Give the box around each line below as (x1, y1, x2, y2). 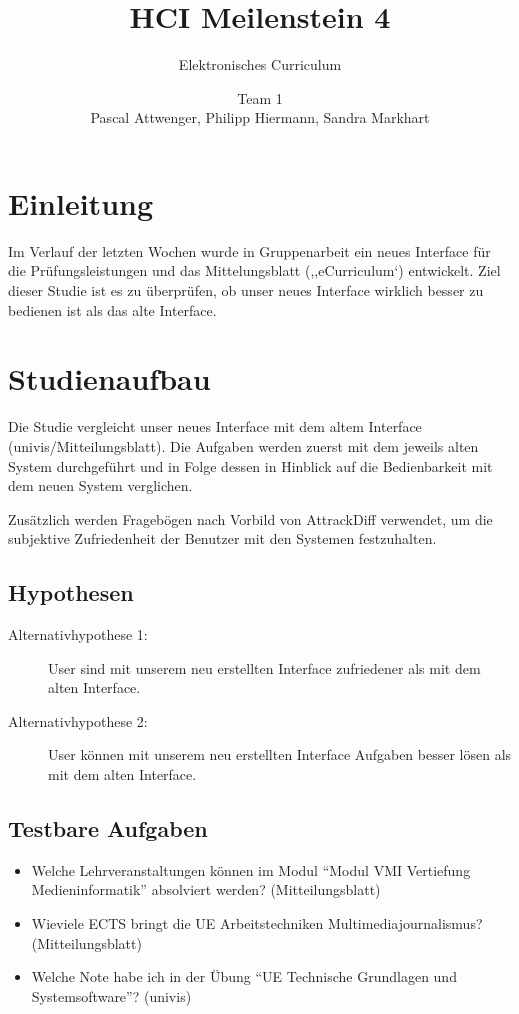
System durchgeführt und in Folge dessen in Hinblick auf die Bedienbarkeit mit (8, 455, 493, 476)
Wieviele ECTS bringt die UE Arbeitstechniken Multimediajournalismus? (31, 913, 483, 934)
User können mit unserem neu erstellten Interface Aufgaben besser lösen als (48, 744, 512, 765)
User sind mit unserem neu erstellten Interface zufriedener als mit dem (48, 657, 481, 678)
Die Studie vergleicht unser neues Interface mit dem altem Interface (8, 416, 422, 437)
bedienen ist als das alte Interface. (8, 299, 217, 320)
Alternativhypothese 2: (8, 710, 148, 731)
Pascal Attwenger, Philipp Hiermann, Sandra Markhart (90, 107, 430, 128)
